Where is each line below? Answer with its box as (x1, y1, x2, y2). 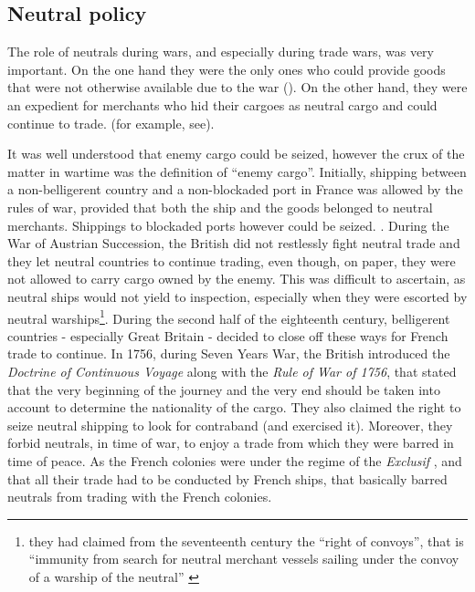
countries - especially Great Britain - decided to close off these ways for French (7, 326, 449, 345)
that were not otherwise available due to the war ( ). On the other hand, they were (7, 78, 468, 97)
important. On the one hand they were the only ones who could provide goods (7, 59, 446, 78)
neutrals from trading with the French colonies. (7, 487, 272, 506)
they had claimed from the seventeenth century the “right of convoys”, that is (28, 531, 464, 550)
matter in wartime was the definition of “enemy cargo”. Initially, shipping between (7, 161, 467, 181)
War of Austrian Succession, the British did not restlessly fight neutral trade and (7, 234, 460, 253)
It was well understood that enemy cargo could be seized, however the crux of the (7, 144, 465, 163)
